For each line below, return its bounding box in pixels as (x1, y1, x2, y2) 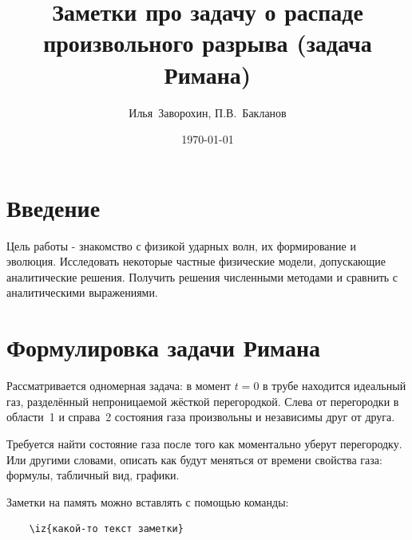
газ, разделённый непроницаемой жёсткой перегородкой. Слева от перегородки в (6, 392, 399, 409)
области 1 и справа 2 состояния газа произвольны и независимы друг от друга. (6, 408, 395, 425)
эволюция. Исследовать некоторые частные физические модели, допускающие (6, 253, 386, 270)
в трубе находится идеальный (263, 377, 406, 394)
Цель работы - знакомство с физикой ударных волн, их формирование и (6, 237, 356, 254)
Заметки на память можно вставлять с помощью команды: (6, 493, 289, 510)
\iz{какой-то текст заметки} (29, 523, 184, 535)
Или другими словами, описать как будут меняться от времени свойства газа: (6, 451, 382, 467)
